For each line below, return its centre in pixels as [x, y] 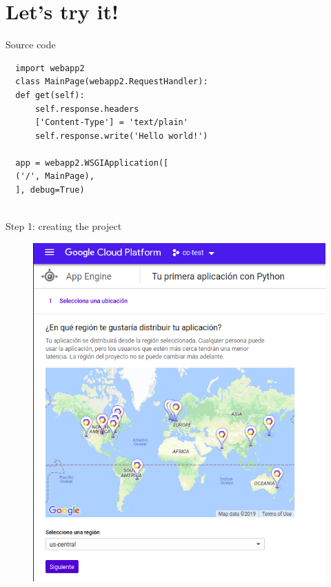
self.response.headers [87, 109]
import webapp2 [50, 68]
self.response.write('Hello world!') [121, 136]
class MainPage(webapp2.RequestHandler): [112, 82]
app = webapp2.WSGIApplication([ [92, 163]
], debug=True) [50, 190]
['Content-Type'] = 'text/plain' [111, 123]
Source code [31, 45]
